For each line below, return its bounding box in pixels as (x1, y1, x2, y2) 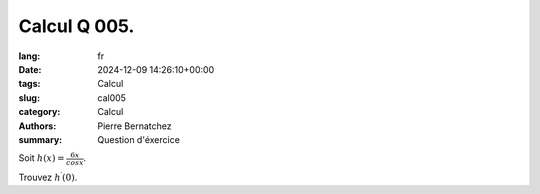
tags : (18, 78, 41, 90)
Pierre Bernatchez (97, 120, 172, 132)
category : (18, 106, 61, 118)
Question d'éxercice (97, 133, 180, 145)
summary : (18, 133, 63, 145)
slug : (18, 91, 40, 104)
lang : (18, 50, 41, 62)
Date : (18, 63, 42, 75)
